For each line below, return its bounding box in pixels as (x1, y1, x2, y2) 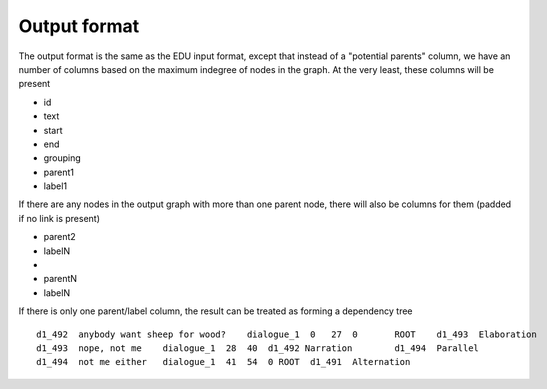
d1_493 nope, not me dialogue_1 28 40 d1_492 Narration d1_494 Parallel (36, 342, 480, 354)
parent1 (43, 166, 75, 178)
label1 (43, 180, 68, 192)
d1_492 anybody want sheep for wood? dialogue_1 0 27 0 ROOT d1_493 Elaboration (36, 328, 537, 340)
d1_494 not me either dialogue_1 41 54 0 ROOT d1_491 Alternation (36, 356, 411, 368)
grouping (43, 152, 82, 164)
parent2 (43, 231, 77, 243)
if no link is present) (18, 212, 100, 224)
